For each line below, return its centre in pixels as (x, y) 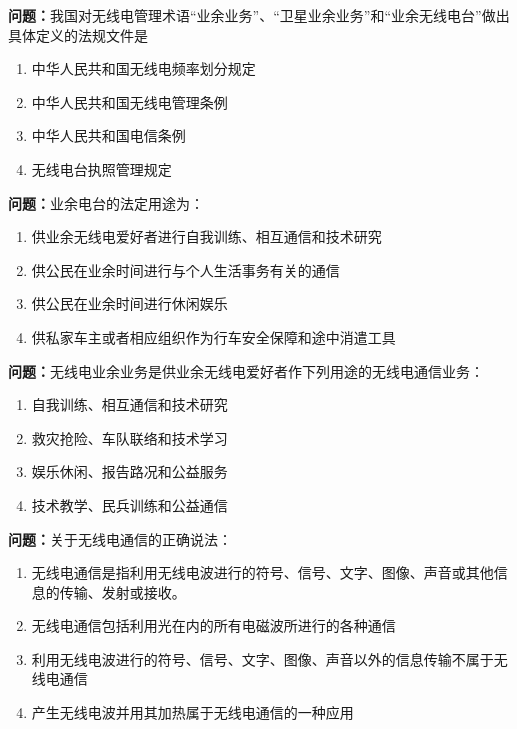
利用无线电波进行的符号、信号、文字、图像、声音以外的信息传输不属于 (262, 658)
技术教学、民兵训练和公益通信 (129, 504)
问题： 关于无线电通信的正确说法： (120, 538)
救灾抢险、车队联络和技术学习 (129, 437)
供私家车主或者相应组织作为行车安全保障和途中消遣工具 (213, 336)
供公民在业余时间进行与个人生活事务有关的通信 (185, 269)
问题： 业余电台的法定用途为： (106, 202)
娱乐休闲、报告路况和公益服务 (129, 471)
